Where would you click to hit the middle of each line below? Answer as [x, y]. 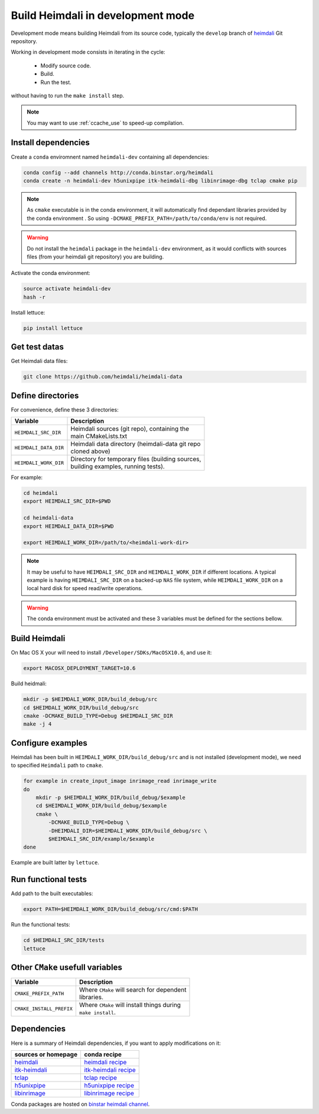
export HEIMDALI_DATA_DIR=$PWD [69, 526]
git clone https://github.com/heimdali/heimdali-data [103, 377]
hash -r [34, 297]
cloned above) [90, 451]
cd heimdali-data [48, 518]
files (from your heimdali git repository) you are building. [95, 257]
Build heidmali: [29, 684]
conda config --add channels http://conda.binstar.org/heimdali [118, 172]
